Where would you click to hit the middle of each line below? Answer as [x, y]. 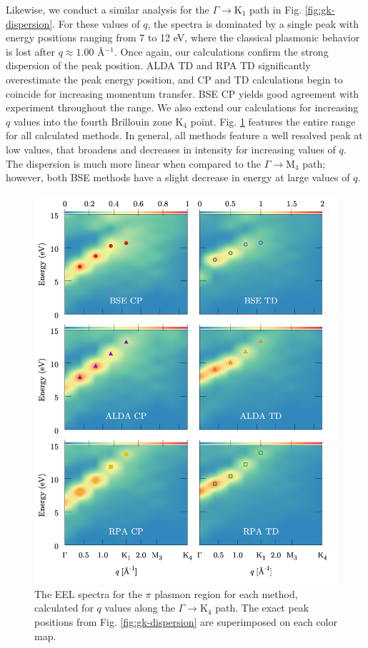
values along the [140, 608]
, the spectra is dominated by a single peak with [253, 23]
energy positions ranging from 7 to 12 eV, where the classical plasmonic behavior [183, 37]
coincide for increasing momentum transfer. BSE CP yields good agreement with [183, 93]
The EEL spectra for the [88, 593]
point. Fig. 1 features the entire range [273, 121]
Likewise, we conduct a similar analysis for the [108, 9]
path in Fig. [276, 9]
